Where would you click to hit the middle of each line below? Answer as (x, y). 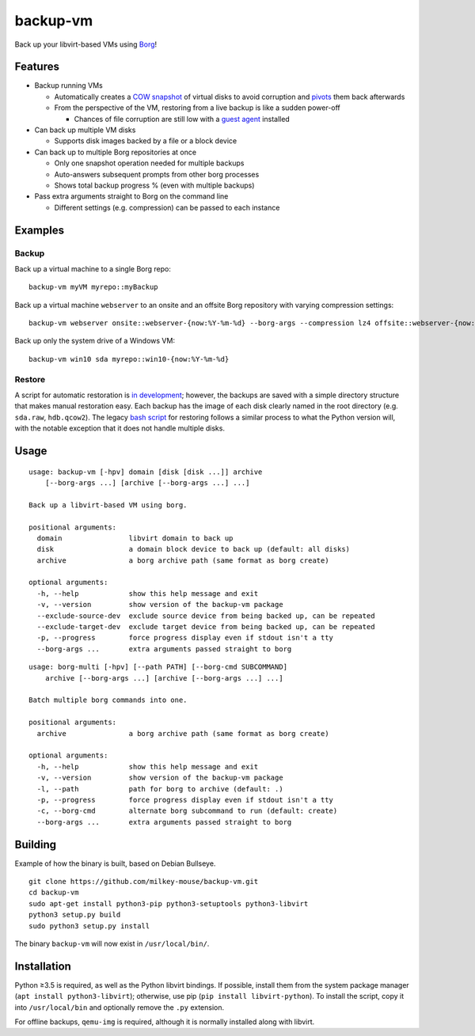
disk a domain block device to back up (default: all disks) (194, 549)
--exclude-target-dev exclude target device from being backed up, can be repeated (206, 627)
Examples (40, 230)
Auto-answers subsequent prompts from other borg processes (157, 174)
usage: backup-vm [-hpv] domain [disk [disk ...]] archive (146, 472)
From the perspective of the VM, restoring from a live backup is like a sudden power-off (197, 108)
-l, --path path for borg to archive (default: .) (160, 789)
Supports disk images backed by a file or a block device (146, 141)
